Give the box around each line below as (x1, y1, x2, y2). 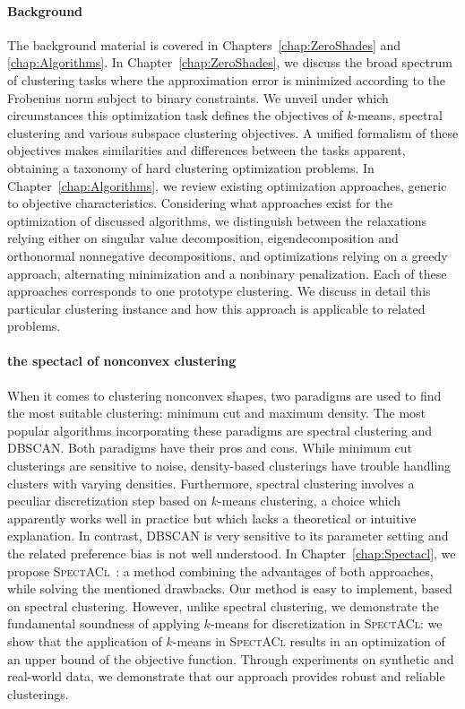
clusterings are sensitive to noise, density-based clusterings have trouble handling (7, 456, 452, 475)
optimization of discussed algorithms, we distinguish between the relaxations (7, 211, 427, 229)
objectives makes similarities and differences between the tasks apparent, (7, 141, 406, 160)
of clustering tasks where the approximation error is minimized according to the (7, 70, 446, 89)
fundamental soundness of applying (7, 614, 200, 633)
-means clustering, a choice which (218, 491, 401, 510)
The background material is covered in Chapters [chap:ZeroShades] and (7, 35, 401, 54)
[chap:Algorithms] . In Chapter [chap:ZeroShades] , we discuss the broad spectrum (7, 53, 452, 72)
